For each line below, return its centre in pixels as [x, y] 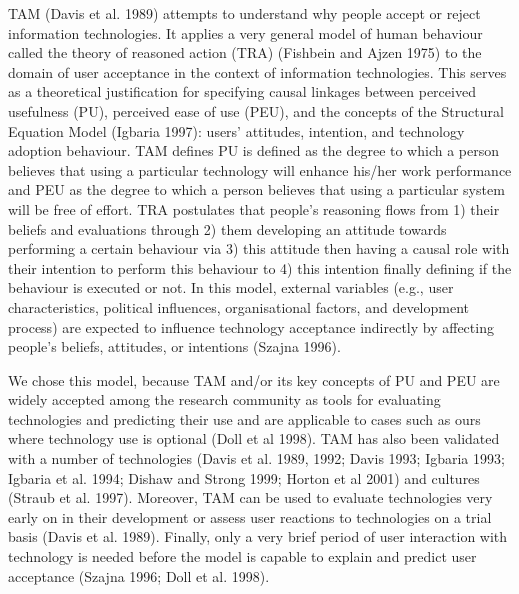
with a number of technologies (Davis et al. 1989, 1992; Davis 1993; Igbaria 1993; [256, 458]
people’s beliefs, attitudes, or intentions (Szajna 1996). [174, 346]
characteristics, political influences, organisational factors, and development [239, 306]
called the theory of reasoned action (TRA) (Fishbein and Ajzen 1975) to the [245, 52]
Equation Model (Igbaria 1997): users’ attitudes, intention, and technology [236, 130]
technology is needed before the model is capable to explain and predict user [242, 556]
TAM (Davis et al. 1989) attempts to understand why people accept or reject [244, 13]
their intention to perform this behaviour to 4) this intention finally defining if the [260, 267]
